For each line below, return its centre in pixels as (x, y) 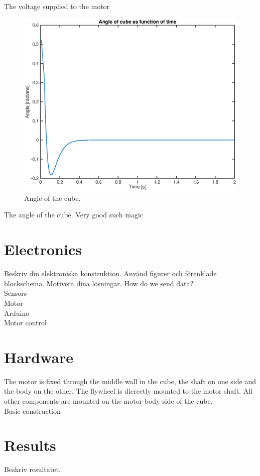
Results (30, 445)
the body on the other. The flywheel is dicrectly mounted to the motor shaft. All (128, 391)
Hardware (39, 357)
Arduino (17, 313)
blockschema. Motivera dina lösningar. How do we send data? (99, 283)
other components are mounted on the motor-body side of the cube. (108, 401)
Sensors (16, 293)
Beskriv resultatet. (32, 469)
